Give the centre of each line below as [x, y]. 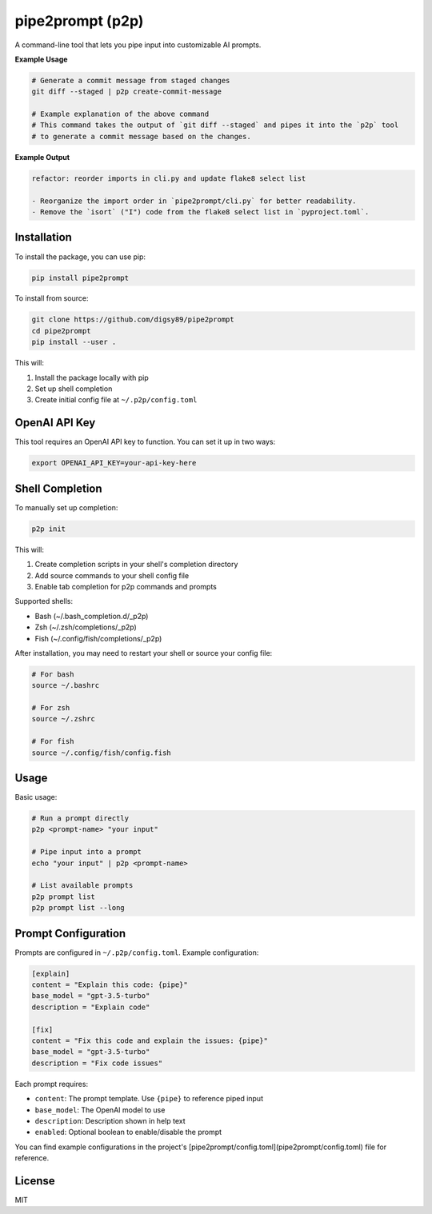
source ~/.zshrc [64, 719]
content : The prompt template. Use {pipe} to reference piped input [149, 1099]
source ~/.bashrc [66, 685]
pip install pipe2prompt [80, 278]
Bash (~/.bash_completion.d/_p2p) [92, 616]
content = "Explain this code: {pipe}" [110, 985]
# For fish [53, 741]
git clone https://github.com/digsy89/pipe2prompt [133, 319]
